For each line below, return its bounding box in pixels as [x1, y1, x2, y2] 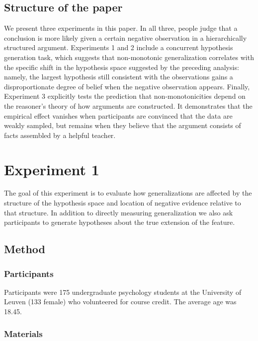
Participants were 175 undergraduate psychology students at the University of [4, 286, 242, 297]
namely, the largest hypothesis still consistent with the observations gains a [4, 71, 233, 82]
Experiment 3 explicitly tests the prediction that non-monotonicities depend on [4, 91, 246, 101]
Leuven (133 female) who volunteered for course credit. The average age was [4, 296, 237, 307]
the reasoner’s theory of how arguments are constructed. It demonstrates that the [4, 100, 253, 111]
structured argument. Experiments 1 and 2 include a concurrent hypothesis [4, 42, 233, 53]
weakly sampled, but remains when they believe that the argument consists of [4, 120, 241, 131]
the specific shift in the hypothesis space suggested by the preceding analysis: [4, 62, 239, 72]
